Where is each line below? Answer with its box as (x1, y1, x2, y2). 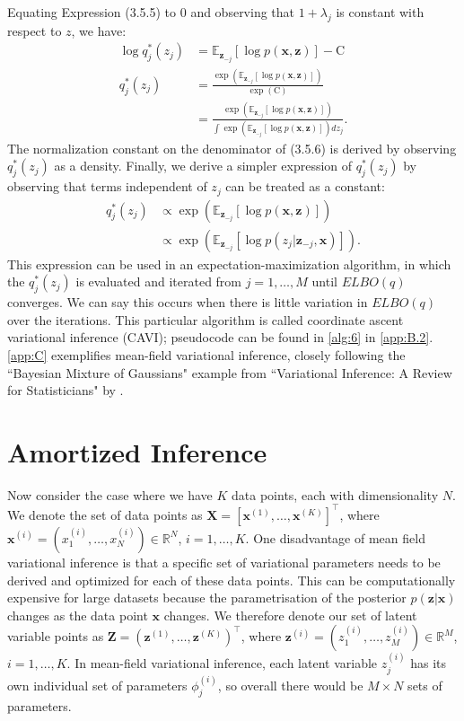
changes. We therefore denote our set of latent (163, 605, 417, 624)
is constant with (336, 3, 425, 21)
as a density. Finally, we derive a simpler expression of (54, 156, 353, 175)
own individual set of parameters (7, 675, 188, 694)
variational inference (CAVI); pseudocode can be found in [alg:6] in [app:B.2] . (7, 328, 433, 347)
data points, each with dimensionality (232, 485, 439, 504)
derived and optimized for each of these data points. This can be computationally (7, 570, 456, 589)
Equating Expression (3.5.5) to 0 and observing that (7, 3, 295, 21)
